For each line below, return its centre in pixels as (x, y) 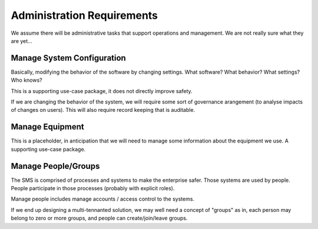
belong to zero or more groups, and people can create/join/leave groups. (99, 218)
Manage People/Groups (55, 166)
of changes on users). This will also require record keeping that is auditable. (103, 110)
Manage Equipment (48, 127)
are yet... (21, 41)
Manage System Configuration (68, 58)
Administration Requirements (85, 15)
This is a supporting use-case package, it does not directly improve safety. (102, 91)
